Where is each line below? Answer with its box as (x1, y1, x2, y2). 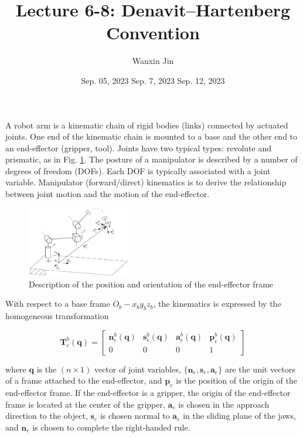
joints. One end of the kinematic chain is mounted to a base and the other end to (5, 130, 298, 143)
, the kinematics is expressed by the (153, 297, 281, 310)
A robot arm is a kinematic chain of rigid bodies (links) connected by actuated (5, 118, 288, 131)
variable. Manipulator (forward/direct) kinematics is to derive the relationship (5, 176, 287, 188)
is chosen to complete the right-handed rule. (32, 421, 190, 433)
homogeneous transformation (5, 310, 109, 322)
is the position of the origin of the (176, 374, 297, 387)
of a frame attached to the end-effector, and (5, 374, 162, 387)
